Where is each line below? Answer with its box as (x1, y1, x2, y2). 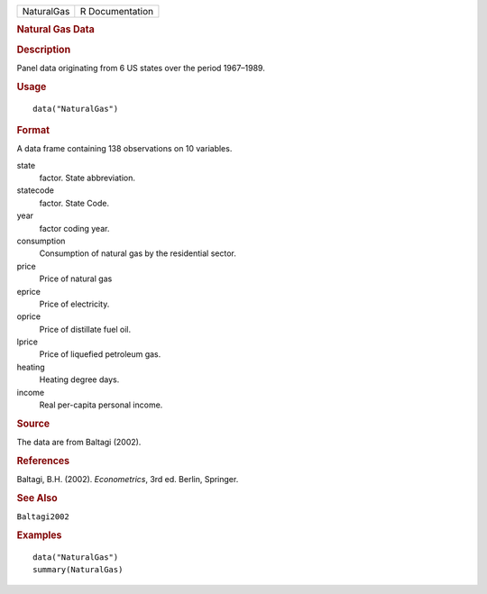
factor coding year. (39, 223, 110, 233)
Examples (16, 528, 62, 541)
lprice (16, 336, 38, 347)
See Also (16, 491, 58, 504)
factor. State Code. (39, 197, 110, 208)
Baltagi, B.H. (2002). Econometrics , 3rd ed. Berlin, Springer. (16, 474, 239, 485)
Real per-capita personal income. (39, 399, 163, 410)
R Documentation (79, 5, 153, 17)
